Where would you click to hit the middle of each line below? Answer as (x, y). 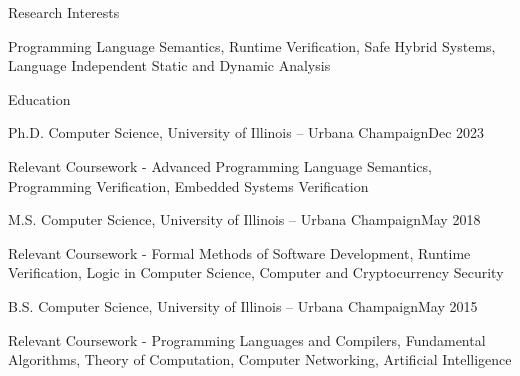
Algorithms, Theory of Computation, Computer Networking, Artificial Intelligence (260, 359)
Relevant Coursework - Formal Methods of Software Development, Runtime (239, 252)
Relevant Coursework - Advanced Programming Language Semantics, (220, 165)
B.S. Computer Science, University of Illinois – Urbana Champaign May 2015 (243, 305)
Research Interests (64, 12)
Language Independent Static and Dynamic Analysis (169, 65)
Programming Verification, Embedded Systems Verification (188, 185)
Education (39, 98)
